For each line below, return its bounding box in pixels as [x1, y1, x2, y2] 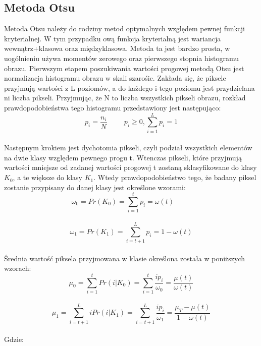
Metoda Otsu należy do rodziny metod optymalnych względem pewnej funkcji [4, 23, 245, 34]
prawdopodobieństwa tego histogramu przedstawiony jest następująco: [4, 102, 221, 112]
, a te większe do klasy [13, 172, 82, 183]
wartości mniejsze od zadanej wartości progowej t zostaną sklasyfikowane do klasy [4, 162, 257, 172]
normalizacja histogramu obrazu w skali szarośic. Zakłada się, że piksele [4, 73, 226, 83]
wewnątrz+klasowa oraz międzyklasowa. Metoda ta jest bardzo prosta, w [4, 43, 230, 53]
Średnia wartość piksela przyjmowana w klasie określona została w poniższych [4, 253, 245, 263]
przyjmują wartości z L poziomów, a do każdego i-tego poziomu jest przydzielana [4, 82, 255, 93]
